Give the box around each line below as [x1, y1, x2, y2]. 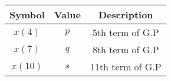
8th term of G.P [92, 43, 159, 56]
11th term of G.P [90, 60, 162, 73]
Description [98, 8, 153, 21]
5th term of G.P [92, 25, 159, 39]
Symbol [9, 8, 45, 21]
